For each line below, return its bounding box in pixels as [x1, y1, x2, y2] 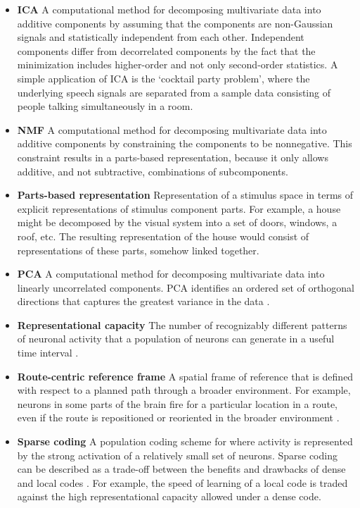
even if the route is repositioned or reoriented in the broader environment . [17, 410, 340, 425]
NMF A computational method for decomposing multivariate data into [17, 122, 327, 137]
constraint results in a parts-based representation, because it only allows [17, 149, 328, 164]
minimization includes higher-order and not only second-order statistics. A [17, 57, 338, 72]
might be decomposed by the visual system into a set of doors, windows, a [17, 215, 337, 230]
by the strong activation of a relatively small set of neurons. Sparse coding [17, 447, 337, 462]
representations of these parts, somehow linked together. [17, 242, 259, 257]
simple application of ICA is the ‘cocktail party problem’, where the [17, 70, 310, 85]
